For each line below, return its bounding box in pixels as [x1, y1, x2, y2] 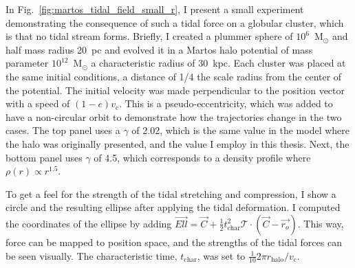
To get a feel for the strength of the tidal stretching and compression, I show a [6, 186, 336, 201]
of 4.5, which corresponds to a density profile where [94, 150, 311, 164]
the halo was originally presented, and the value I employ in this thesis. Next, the [6, 136, 349, 150]
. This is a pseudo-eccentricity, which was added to [119, 96, 333, 111]
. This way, [297, 216, 344, 230]
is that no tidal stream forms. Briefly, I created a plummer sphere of [6, 29, 293, 43]
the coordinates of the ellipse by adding [6, 216, 172, 230]
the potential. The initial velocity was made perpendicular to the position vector [6, 82, 345, 97]
